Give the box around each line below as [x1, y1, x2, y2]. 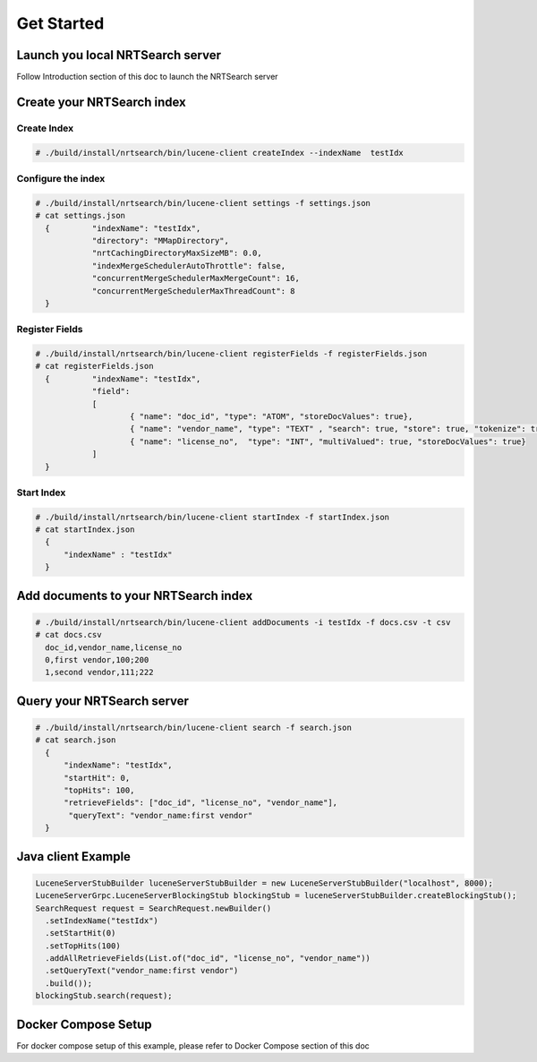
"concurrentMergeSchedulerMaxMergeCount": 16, [91, 273, 300, 284]
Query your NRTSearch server [16, 693, 190, 708]
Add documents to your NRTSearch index [16, 587, 253, 604]
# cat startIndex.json [35, 525, 135, 535]
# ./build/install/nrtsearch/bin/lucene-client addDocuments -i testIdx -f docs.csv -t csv [35, 617, 451, 627]
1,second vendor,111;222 [45, 667, 154, 678]
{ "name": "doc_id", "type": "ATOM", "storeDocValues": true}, [130, 411, 413, 421]
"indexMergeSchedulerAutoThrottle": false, [91, 261, 286, 270]
